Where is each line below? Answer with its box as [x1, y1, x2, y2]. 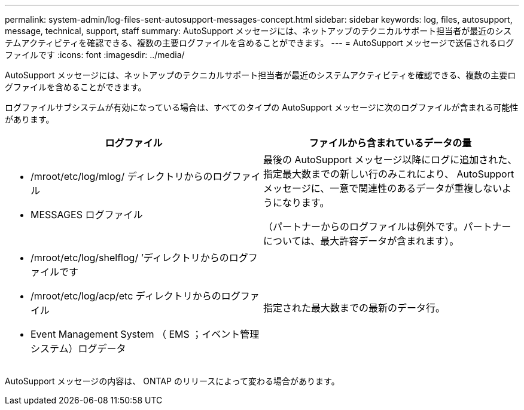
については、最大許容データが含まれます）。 [263, 235, 459, 247]
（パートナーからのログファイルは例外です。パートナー [263, 221, 511, 232]
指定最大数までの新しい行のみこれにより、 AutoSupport [263, 168, 514, 180]
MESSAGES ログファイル [31, 209, 143, 221]
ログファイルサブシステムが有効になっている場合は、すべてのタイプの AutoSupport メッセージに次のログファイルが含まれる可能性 [5, 102, 519, 112]
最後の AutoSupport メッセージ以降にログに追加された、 [263, 154, 517, 166]
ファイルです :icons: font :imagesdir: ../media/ [5, 50, 185, 60]
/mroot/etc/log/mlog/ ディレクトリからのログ [31, 170, 232, 182]
